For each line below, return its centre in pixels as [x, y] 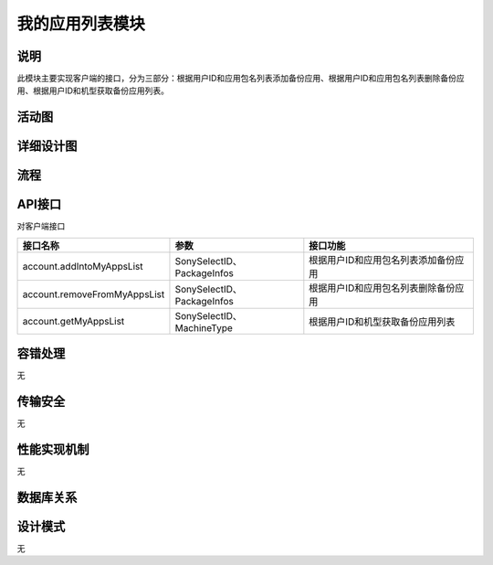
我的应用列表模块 [81, 24]
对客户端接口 [41, 226]
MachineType [204, 327]
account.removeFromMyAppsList [94, 294]
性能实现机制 [53, 449]
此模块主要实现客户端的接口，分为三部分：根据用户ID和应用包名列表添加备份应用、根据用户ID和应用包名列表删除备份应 [241, 79]
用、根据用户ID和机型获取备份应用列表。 [93, 91]
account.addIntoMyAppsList [83, 266]
